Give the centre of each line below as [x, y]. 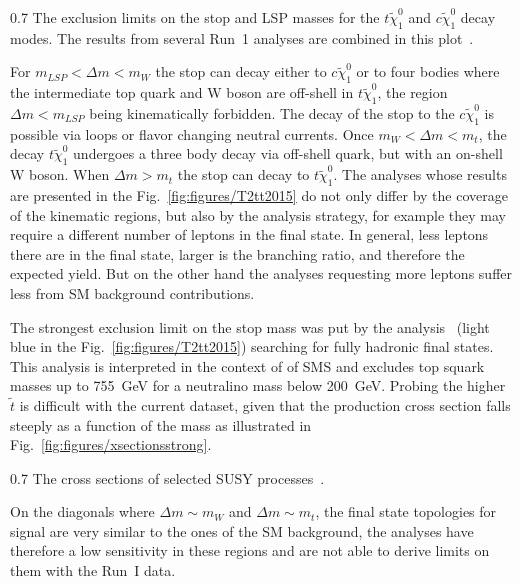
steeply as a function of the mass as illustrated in [161, 424]
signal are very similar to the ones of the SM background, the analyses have [242, 530]
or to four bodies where [428, 71]
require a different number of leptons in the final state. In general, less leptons [249, 234]
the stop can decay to [243, 174]
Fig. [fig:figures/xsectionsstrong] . [111, 444]
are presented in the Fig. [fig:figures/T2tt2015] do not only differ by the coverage [259, 194]
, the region [412, 92]
